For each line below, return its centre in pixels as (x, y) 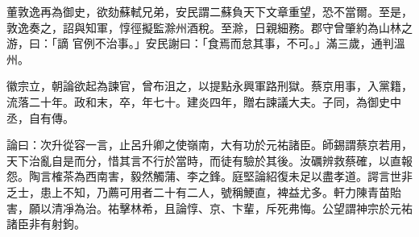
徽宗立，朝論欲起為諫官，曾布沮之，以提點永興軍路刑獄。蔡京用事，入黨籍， (209, 86)
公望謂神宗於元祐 (367, 208)
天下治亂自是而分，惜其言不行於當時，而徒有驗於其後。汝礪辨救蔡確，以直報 (209, 160)
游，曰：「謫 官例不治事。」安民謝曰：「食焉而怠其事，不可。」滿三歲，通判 (200, 43)
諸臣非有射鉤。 (46, 224)
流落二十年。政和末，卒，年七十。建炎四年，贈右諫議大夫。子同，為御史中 (204, 101)
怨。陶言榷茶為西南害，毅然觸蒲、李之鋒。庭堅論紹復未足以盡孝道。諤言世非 (209, 176)
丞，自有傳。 (40, 117)
